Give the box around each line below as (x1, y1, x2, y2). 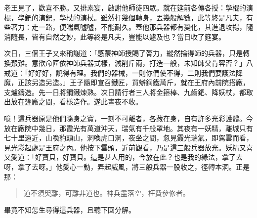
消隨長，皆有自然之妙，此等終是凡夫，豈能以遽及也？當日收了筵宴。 (4, 31, 225, 42)
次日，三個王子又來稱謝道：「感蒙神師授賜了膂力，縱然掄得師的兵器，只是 (4, 48, 243, 58)
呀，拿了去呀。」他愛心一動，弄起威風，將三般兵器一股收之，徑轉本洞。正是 (4, 161, 250, 172)
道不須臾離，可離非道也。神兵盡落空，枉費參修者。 (23, 188, 190, 198)
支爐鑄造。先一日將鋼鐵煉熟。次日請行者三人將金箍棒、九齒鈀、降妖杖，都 (4, 87, 246, 97)
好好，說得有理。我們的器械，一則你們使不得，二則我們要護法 (35, 67, 236, 78)
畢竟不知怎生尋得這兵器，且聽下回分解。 (4, 204, 135, 215)
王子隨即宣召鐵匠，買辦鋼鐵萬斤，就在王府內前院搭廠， (69, 77, 250, 87)
